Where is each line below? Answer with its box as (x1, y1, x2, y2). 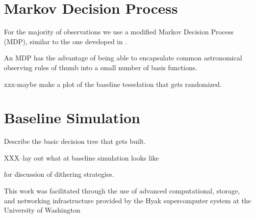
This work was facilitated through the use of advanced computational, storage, (4, 186, 240, 195)
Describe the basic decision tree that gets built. (4, 136, 146, 146)
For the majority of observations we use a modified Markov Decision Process (4, 27, 234, 37)
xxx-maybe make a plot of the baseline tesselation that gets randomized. (4, 79, 222, 89)
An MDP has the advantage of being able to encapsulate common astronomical (4, 53, 242, 63)
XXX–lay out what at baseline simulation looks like (4, 152, 159, 163)
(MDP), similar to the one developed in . (4, 36, 127, 46)
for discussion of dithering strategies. (4, 169, 114, 179)
